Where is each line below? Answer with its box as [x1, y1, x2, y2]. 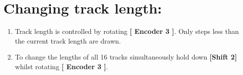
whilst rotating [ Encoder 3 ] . [15, 61, 108, 71]
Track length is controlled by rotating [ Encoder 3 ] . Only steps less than [15, 26, 239, 36]
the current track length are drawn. [15, 35, 121, 45]
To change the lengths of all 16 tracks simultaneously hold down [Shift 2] [15, 52, 237, 62]
